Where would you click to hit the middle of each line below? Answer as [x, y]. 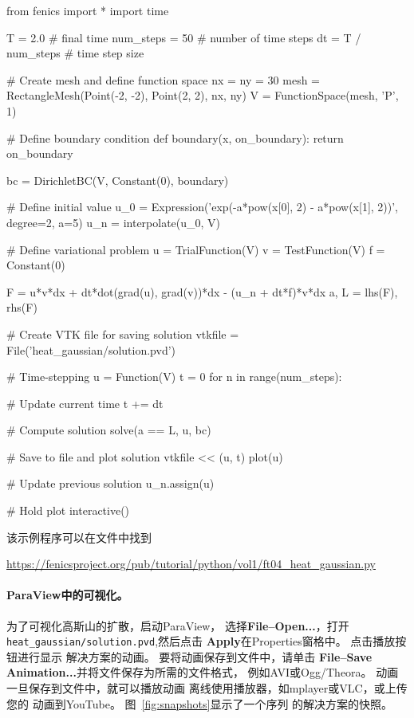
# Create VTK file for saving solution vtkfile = [123, 333]
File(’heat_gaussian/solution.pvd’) [91, 349]
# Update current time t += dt [85, 403]
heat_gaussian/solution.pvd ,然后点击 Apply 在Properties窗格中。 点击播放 [201, 641]
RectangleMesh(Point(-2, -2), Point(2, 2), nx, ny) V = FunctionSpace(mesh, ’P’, [203, 95]
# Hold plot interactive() [68, 510]
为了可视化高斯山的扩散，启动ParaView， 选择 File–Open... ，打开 [178, 625]
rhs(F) [22, 307]
